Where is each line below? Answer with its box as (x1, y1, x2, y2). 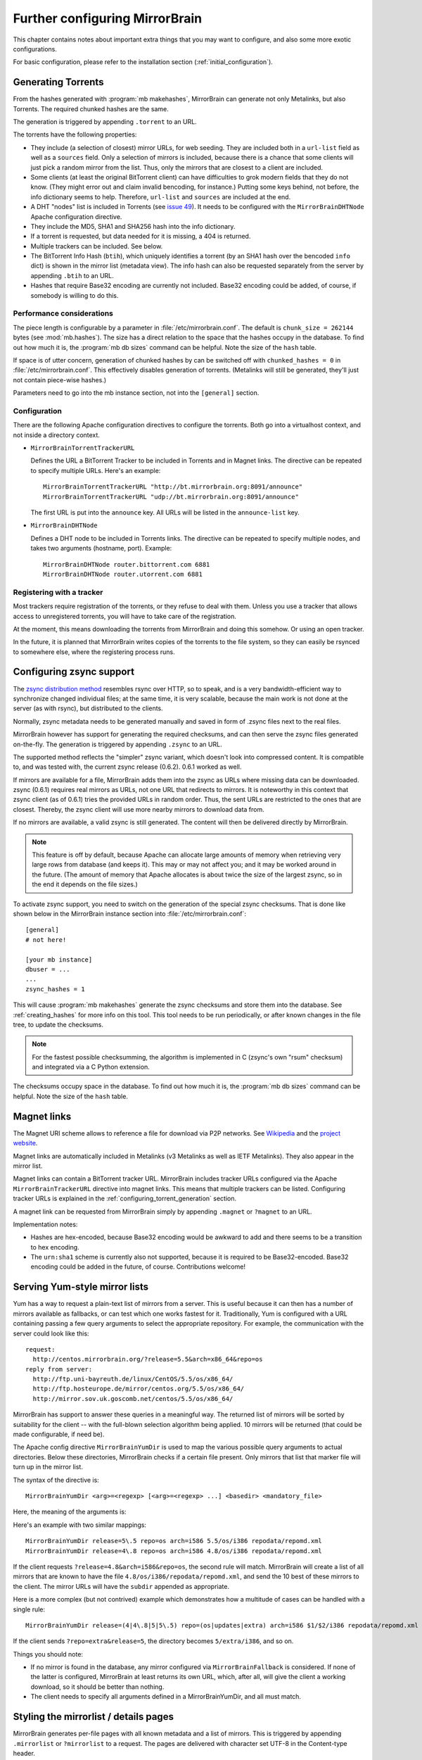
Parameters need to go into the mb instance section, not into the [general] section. (13, 389, 260, 397)
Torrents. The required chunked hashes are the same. (13, 104, 169, 113)
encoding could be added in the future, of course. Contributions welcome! (30, 1262, 246, 1271)
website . (13, 1139, 38, 1148)
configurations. (13, 44, 58, 53)
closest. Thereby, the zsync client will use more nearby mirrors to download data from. (13, 805, 264, 813)
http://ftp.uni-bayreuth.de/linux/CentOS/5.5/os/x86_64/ (32, 1375, 234, 1383)
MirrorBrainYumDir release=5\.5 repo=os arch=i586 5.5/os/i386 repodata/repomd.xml (25, 1537, 323, 1545)
